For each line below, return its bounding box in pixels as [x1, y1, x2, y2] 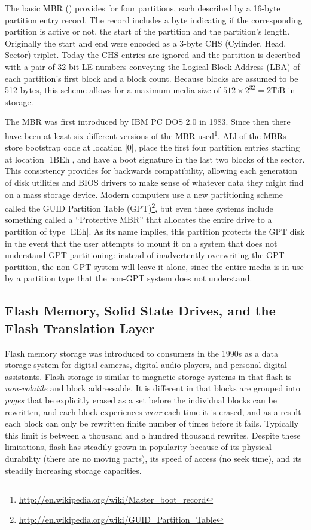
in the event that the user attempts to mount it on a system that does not [5, 237, 278, 249]
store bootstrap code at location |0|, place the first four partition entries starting [5, 141, 300, 154]
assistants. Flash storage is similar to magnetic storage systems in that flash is [5, 370, 292, 382]
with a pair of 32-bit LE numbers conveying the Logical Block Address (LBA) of [5, 60, 300, 72]
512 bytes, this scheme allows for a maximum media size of [5, 84, 221, 96]
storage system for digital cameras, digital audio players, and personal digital [5, 359, 288, 371]
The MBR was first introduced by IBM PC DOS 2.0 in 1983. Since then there [5, 115, 291, 128]
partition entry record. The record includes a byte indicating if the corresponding [5, 13, 303, 26]
